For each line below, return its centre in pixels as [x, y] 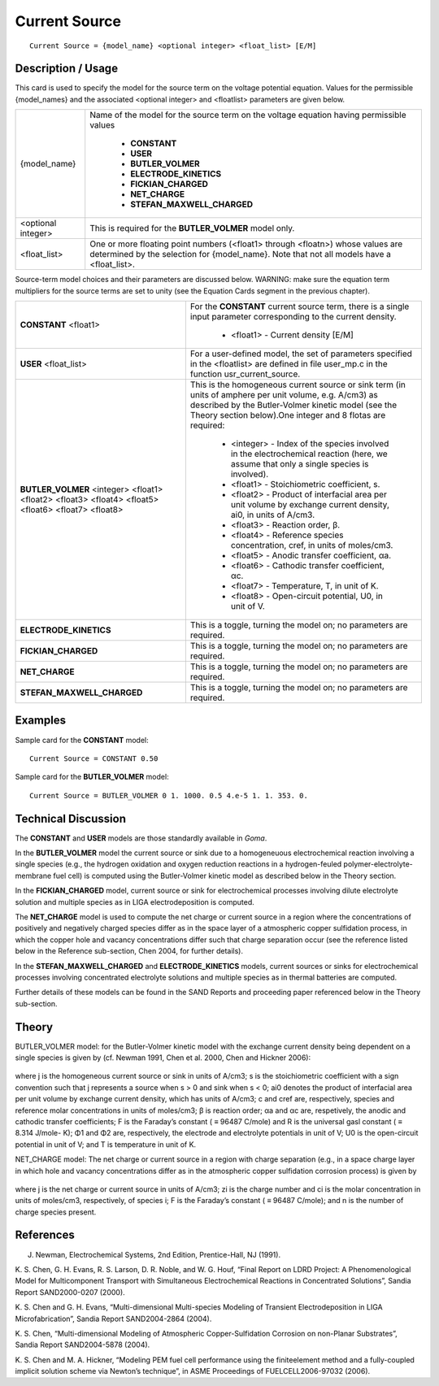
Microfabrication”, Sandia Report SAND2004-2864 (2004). [113, 1319]
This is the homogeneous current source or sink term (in [298, 385]
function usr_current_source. [245, 374]
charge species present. [56, 1212]
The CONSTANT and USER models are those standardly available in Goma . [141, 838]
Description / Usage [66, 69]
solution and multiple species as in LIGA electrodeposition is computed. [135, 902]
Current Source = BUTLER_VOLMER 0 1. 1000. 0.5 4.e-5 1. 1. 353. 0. [169, 795]
